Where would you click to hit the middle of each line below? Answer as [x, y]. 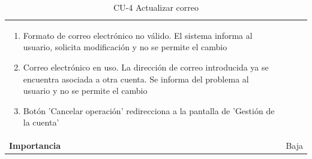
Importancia [35, 146]
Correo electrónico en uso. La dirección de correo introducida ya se [146, 67]
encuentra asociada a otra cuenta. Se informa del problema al [136, 79]
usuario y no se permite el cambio [85, 91]
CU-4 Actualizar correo [156, 7]
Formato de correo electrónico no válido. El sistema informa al [138, 35]
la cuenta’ [41, 122]
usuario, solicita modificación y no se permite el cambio [125, 47]
